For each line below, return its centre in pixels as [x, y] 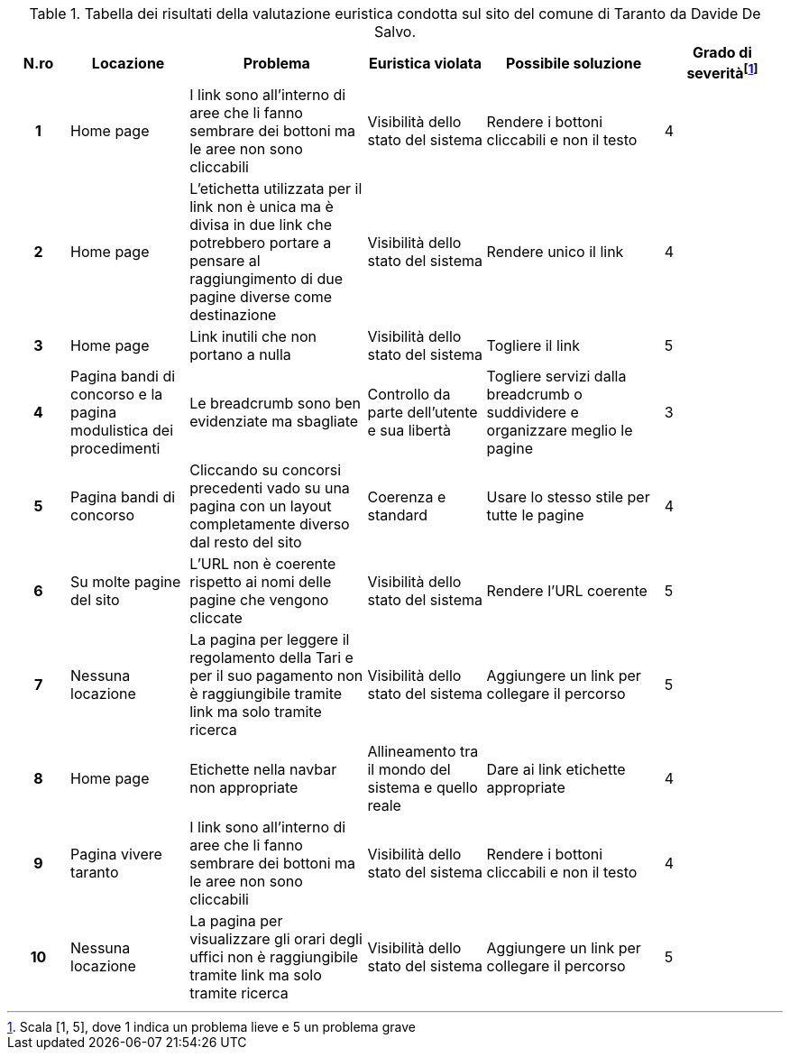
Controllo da [409, 395]
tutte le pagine [535, 515]
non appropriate [244, 788]
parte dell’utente [423, 413]
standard [397, 515]
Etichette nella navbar [263, 770]
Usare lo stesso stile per [568, 497]
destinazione [233, 315]
